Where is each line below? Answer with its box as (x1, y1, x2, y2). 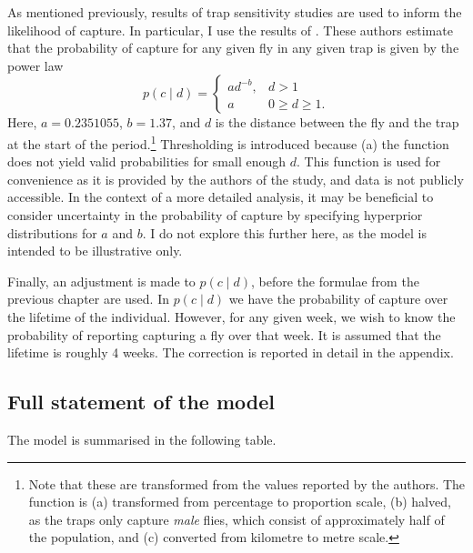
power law (7, 55, 64, 75)
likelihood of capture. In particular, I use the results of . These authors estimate (7, 20, 453, 39)
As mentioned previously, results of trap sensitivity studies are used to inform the (7, 3, 462, 21)
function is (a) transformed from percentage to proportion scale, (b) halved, (28, 492, 451, 511)
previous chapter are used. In (7, 289, 169, 308)
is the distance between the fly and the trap (215, 113, 459, 132)
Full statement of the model (7, 387, 275, 416)
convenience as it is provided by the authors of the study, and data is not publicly (7, 169, 464, 188)
